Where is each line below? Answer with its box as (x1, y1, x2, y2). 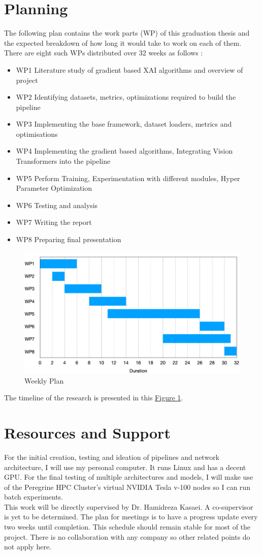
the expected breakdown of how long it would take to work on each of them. (4, 37, 242, 48)
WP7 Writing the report (16, 217, 92, 227)
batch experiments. (4, 491, 63, 502)
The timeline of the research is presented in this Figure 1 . (4, 392, 183, 403)
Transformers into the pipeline (16, 156, 111, 166)
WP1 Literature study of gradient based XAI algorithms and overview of (16, 64, 243, 75)
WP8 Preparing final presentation (16, 234, 121, 245)
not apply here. (4, 541, 52, 552)
